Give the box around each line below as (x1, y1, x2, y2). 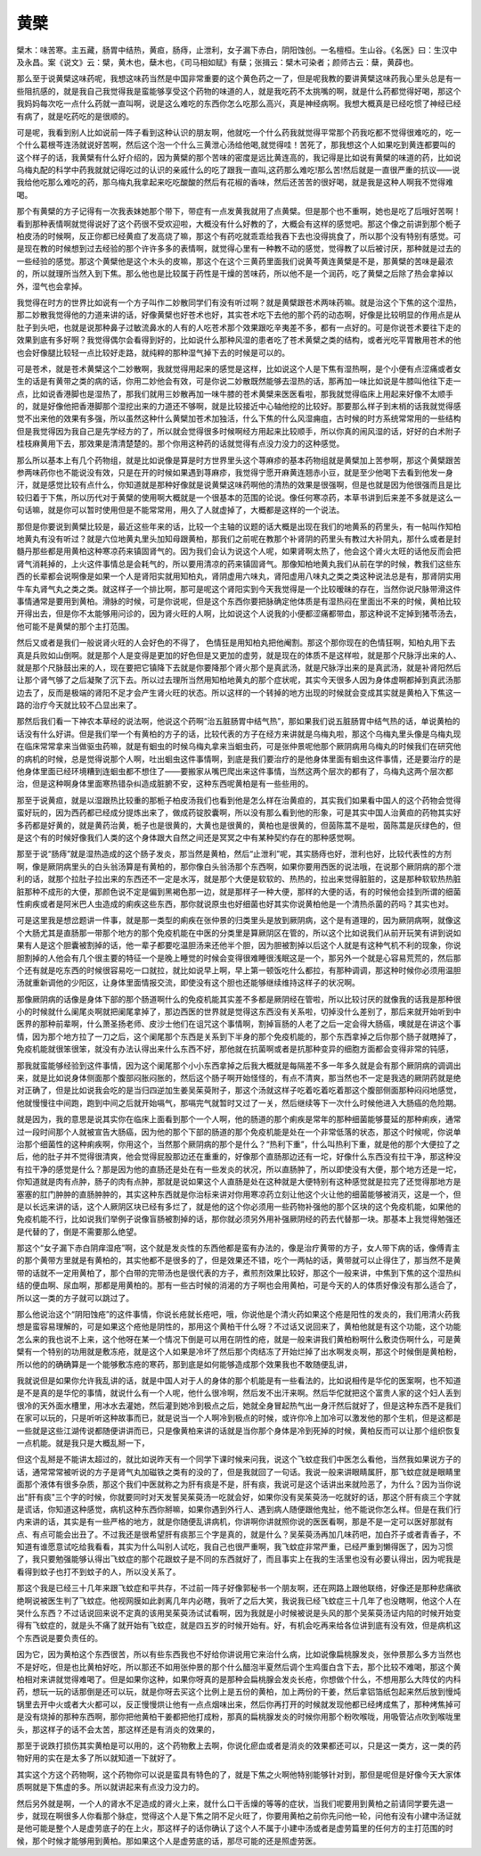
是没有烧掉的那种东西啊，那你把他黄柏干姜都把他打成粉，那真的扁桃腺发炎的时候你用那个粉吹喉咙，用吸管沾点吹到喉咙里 (16, 1712, 461, 1722)
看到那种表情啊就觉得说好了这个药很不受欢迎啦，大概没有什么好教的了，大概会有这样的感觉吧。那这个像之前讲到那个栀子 (16, 219, 461, 229)
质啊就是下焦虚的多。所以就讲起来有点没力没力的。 (16, 1782, 204, 1793)
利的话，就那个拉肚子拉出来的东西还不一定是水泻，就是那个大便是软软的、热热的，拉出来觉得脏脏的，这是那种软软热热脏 (16, 874, 461, 885)
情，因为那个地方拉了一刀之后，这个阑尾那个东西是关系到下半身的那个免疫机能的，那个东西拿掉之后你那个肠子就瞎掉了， (16, 1031, 461, 1042)
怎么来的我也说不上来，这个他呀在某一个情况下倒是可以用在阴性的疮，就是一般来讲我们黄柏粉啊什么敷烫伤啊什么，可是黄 (16, 1333, 461, 1344)
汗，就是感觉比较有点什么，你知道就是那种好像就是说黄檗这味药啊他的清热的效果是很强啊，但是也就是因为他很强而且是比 (16, 480, 461, 491)
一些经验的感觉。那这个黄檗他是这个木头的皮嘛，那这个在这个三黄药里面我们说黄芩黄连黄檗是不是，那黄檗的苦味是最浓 (16, 255, 453, 267)
